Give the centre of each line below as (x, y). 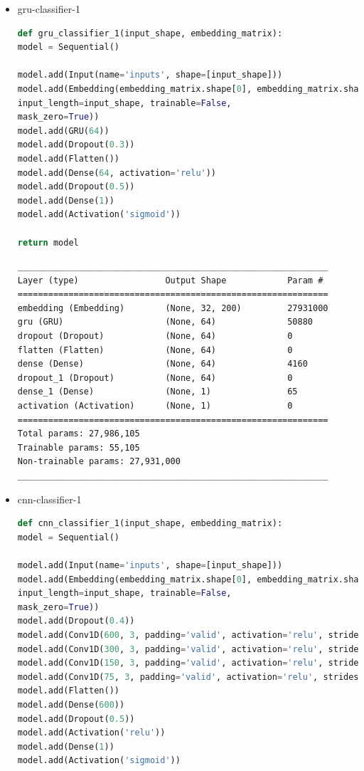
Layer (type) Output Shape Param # (170, 280)
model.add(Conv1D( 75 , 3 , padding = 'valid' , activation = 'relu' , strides (188, 677)
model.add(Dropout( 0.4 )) (76, 621)
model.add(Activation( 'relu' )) (91, 733)
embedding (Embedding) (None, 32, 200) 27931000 (173, 308)
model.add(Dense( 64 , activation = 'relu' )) (117, 173)
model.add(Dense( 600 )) (71, 704)
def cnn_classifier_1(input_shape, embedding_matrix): (150, 524)
